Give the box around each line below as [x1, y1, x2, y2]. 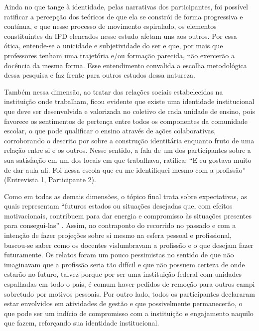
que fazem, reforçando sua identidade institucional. [4, 318, 159, 328]
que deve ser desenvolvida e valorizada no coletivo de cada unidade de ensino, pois [4, 106, 255, 116]
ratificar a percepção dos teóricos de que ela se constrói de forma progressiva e [4, 11, 243, 21]
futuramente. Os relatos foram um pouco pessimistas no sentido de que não [4, 249, 234, 260]
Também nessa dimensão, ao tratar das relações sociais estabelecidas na [4, 86, 223, 97]
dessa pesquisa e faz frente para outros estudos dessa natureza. [4, 70, 195, 80]
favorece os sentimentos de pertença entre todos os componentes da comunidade [4, 115, 248, 126]
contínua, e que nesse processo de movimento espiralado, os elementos [4, 21, 217, 31]
